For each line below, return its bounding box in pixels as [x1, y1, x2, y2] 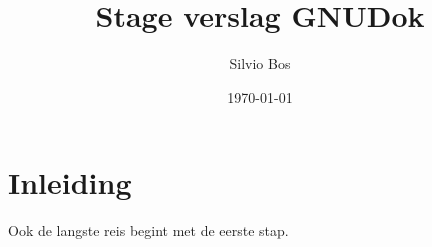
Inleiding [8, 162, 132, 203]
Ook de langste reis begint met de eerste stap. [8, 220, 289, 241]
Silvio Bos [229, 53, 291, 74]
